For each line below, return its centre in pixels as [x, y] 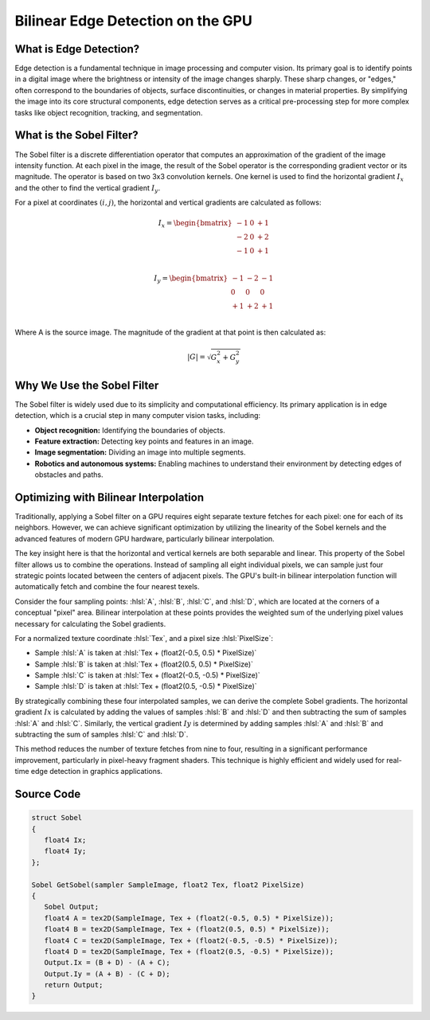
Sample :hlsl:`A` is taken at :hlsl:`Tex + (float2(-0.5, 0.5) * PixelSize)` [146, 653]
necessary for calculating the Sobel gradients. [90, 623]
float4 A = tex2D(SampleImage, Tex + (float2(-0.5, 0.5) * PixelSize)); [189, 918]
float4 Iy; [65, 851]
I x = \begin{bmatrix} [195, 225]
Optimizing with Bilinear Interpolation [109, 497]
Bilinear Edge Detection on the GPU [133, 21]
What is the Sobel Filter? [76, 135]
